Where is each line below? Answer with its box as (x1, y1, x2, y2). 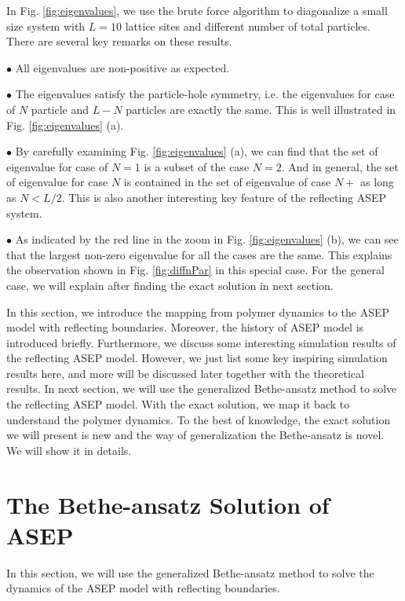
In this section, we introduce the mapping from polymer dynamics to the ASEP (6, 303, 390, 320)
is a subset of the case (144, 158, 250, 174)
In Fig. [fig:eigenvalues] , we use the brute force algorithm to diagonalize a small (6, 2, 388, 18)
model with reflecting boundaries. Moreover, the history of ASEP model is (6, 319, 364, 335)
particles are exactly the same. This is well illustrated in (126, 101, 396, 117)
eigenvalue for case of (6, 158, 108, 174)
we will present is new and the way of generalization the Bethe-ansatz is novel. (6, 427, 385, 443)
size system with (6, 17, 86, 34)
